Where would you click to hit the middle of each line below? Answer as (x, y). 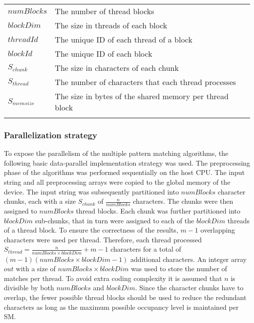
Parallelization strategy (51, 135)
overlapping (218, 230)
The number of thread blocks (105, 11)
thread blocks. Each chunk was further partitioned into (158, 211)
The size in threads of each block (111, 25)
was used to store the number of (179, 269)
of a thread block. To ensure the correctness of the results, (91, 230)
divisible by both (29, 288)
